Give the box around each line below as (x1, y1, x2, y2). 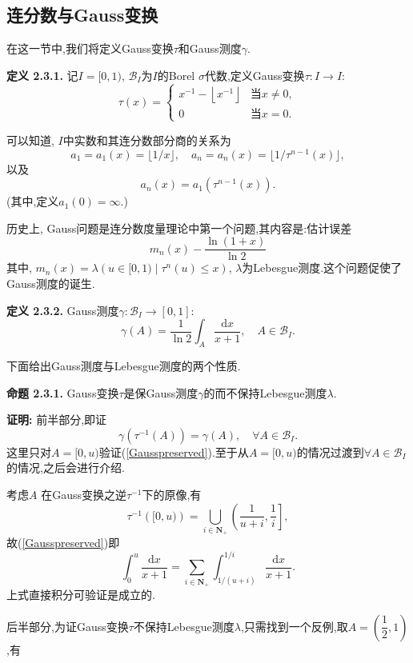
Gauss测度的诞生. (6, 275, 95, 292)
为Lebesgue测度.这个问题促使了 (242, 259, 403, 276)
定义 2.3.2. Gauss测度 (6, 302, 119, 318)
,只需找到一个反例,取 (240, 617, 348, 634)
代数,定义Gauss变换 (204, 66, 305, 83)
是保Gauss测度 (123, 384, 198, 401)
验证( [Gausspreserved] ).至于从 (98, 443, 249, 460)
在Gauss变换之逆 (41, 486, 126, 503)
